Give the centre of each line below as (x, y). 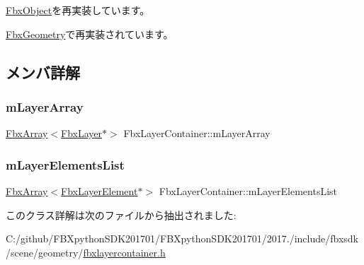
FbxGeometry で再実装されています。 (90, 34)
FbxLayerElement (99, 191)
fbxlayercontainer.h (124, 252)
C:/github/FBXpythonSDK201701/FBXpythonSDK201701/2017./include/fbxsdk (182, 238)
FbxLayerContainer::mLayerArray (197, 133)
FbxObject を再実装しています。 (78, 10)
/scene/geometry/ (45, 252)
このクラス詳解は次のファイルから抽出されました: (121, 214)
